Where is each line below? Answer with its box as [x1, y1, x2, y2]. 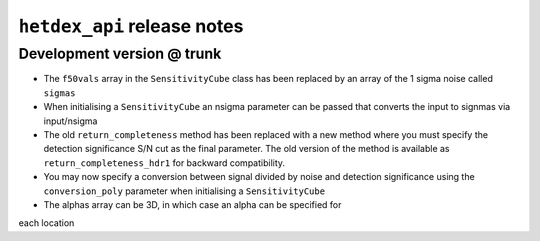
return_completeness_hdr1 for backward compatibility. [43, 156, 285, 169]
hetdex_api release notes [18, 15, 244, 37]
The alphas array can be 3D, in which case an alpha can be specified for [43, 198, 342, 210]
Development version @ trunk [18, 45, 222, 63]
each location [18, 217, 75, 229]
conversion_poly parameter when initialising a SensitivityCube [43, 185, 325, 197]
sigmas [43, 87, 76, 99]
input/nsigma [43, 115, 98, 127]
